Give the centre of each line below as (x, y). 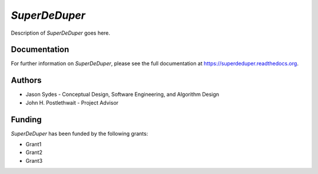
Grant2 (34, 152)
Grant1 (34, 145)
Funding (26, 120)
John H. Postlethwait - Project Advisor (72, 102)
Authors (26, 80)
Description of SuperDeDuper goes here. (61, 33)
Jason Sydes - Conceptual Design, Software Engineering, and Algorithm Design (122, 95)
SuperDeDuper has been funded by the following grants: (79, 133)
